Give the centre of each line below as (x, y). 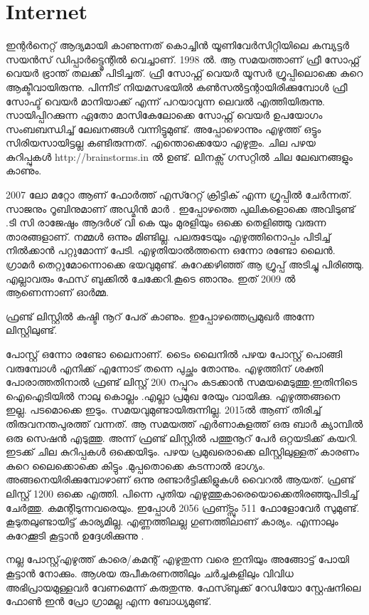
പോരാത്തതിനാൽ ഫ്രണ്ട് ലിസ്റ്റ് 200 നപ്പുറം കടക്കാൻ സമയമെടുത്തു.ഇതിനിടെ (182, 382)
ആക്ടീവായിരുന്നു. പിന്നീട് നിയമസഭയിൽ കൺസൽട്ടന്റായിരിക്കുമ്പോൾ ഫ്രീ (177, 86)
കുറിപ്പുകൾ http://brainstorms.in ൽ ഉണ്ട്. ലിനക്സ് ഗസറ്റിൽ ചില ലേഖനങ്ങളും (179, 156)
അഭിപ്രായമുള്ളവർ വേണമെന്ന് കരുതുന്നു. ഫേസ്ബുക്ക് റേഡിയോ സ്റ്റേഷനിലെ (183, 587)
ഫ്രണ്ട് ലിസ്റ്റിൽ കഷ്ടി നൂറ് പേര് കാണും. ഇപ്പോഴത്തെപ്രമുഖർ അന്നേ (160, 316)
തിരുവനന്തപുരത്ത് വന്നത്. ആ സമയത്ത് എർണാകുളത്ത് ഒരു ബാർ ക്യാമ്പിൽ (184, 423)
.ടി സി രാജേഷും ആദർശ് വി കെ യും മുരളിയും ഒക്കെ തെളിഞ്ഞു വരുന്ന (166, 222)
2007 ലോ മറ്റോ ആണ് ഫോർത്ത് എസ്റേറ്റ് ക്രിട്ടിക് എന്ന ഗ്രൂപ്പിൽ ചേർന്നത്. (179, 195)
